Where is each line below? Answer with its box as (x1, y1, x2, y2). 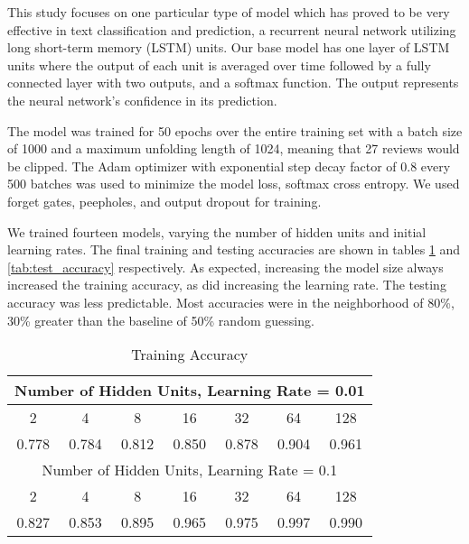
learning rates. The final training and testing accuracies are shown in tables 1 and (7, 240, 461, 259)
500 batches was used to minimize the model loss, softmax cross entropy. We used (7, 174, 460, 193)
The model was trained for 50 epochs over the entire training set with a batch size (7, 121, 463, 140)
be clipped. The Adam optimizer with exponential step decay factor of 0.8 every (7, 156, 451, 175)
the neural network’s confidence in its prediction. (7, 90, 277, 109)
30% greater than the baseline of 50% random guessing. (7, 310, 314, 329)
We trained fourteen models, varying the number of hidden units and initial (7, 222, 427, 241)
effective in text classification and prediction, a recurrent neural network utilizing (7, 20, 456, 39)
